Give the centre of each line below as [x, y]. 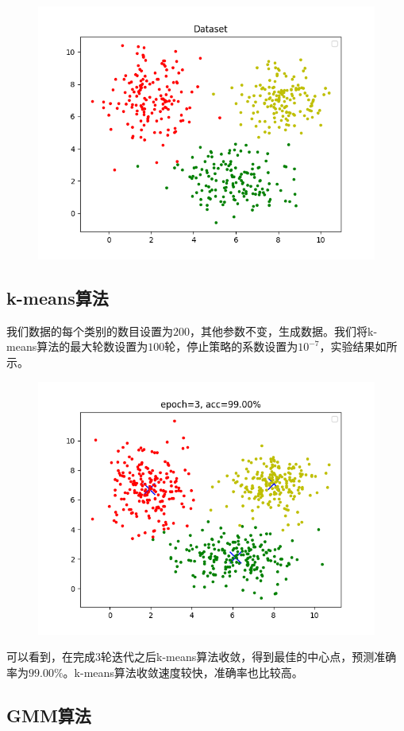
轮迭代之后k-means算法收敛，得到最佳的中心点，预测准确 [249, 657]
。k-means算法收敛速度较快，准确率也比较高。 [183, 672]
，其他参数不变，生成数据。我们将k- [284, 331]
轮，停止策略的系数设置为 [231, 346]
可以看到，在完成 [51, 657]
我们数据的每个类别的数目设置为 [90, 331]
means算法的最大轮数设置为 [77, 346]
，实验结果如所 [358, 346]
